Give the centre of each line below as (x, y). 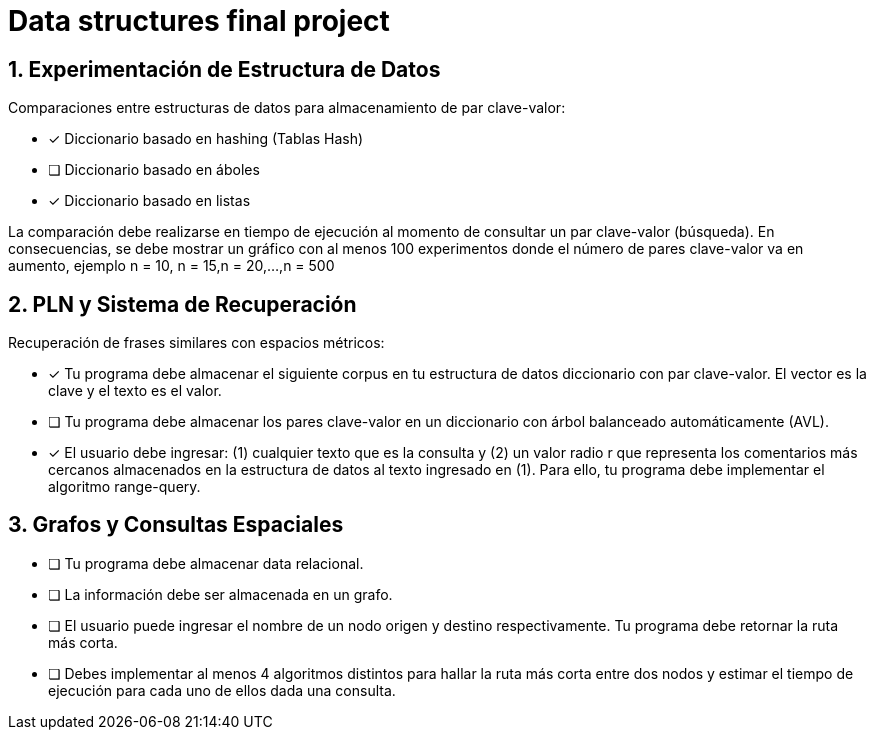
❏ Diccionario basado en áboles (154, 170)
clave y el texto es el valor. (135, 391)
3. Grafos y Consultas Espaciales (176, 525)
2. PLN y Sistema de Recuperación (182, 304)
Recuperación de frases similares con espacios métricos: (196, 343)
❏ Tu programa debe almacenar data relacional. (206, 563)
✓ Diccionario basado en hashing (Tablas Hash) (206, 139)
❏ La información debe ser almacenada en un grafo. (220, 594)
